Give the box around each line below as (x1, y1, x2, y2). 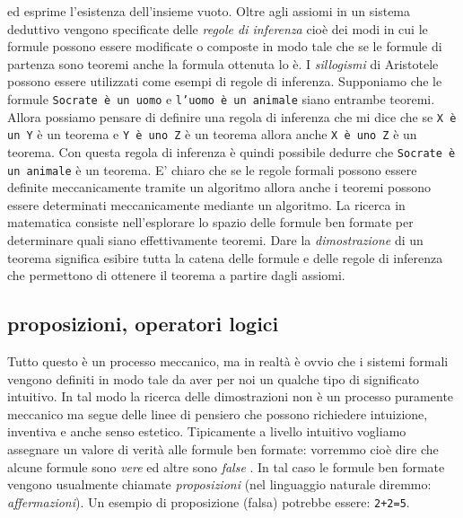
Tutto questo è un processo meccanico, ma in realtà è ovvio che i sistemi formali (7, 352, 449, 371)
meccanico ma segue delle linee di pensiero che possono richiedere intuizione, (7, 404, 428, 423)
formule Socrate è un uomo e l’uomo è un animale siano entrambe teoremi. (7, 89, 435, 108)
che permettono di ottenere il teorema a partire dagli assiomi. (7, 266, 345, 285)
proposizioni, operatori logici (7, 310, 279, 338)
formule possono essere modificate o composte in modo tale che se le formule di (7, 37, 442, 56)
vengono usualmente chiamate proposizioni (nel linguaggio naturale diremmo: (7, 475, 432, 494)
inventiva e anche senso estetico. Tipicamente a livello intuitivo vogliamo (7, 422, 406, 441)
